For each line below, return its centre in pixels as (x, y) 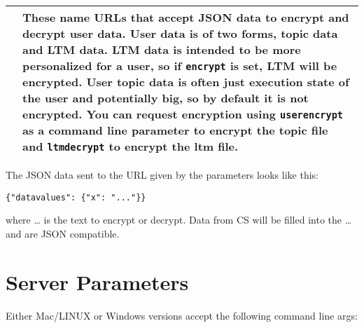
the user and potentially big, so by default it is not (166, 98)
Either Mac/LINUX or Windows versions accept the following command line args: (182, 315)
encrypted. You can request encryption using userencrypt (183, 114)
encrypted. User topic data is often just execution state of (186, 82)
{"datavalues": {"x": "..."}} (76, 197)
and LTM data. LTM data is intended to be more (162, 49)
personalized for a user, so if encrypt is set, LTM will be (180, 66)
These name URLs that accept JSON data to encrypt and (186, 17)
